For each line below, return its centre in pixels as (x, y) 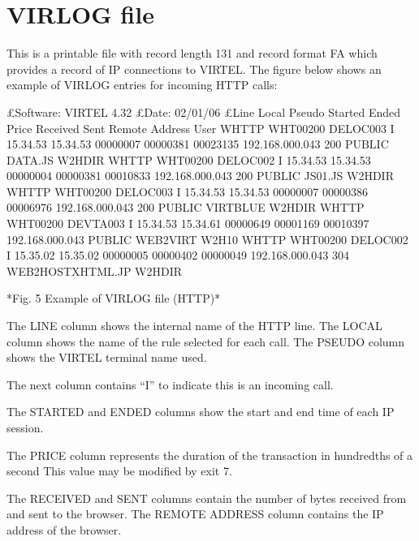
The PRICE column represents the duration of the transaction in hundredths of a (210, 455)
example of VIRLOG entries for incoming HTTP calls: (142, 85)
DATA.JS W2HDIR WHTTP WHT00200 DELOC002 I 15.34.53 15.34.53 (189, 159)
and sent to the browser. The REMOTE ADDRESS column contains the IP (195, 514)
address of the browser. (64, 529)
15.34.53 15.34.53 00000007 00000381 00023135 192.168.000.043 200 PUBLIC (198, 144)
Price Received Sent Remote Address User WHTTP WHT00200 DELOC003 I (201, 128)
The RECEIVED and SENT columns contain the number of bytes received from (207, 498)
